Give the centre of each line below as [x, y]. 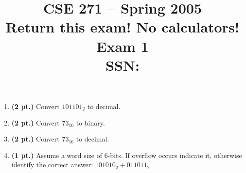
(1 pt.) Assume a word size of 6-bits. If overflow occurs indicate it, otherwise [127, 155]
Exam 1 [123, 46]
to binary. [90, 122]
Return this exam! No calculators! [123, 27]
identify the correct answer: [52, 165]
